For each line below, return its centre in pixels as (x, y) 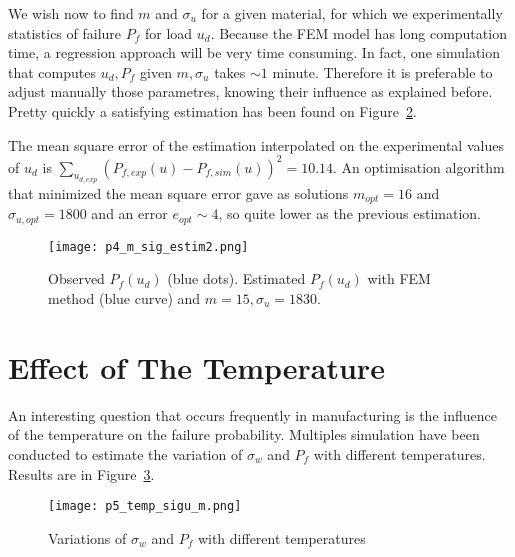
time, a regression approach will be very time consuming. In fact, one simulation (254, 52)
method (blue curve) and (124, 298)
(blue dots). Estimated (236, 278)
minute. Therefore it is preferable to (382, 71)
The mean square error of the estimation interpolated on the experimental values (256, 144)
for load (168, 32)
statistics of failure (65, 32)
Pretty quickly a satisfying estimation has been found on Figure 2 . (212, 110)
